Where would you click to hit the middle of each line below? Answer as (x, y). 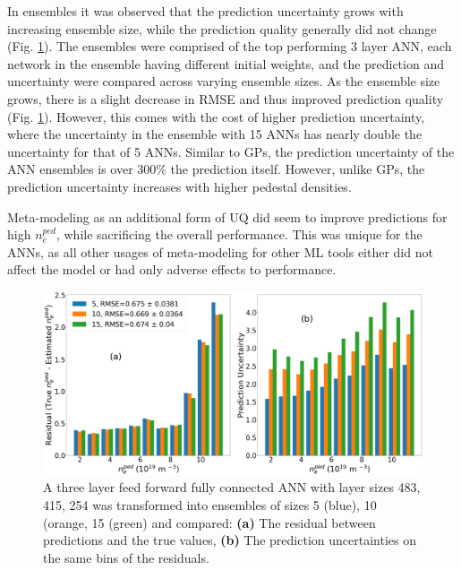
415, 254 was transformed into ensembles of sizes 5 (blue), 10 (210, 505)
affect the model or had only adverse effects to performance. (172, 269)
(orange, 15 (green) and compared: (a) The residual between (209, 522)
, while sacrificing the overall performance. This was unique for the (239, 234)
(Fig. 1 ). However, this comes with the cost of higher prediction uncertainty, (216, 116)
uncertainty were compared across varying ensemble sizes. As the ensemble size (224, 81)
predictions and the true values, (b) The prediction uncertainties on (230, 540)
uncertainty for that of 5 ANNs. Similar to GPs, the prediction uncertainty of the (231, 151)
